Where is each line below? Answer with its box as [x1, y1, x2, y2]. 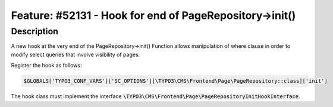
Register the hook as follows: [11, 62, 82, 69]
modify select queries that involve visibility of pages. [11, 51, 140, 58]
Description [11, 26, 59, 37]
